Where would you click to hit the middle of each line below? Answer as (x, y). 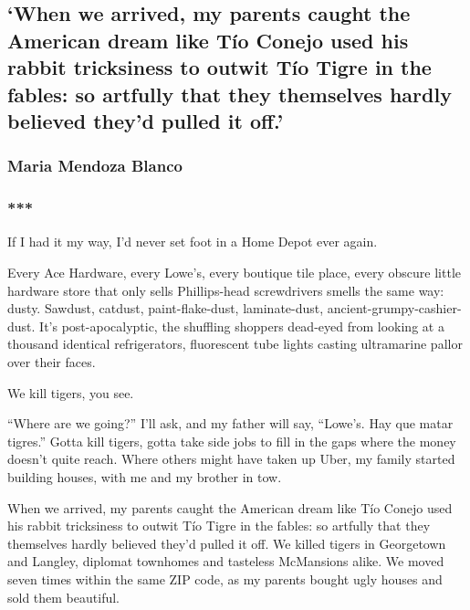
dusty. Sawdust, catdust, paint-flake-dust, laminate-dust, (166, 308)
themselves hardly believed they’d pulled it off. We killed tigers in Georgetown (227, 543)
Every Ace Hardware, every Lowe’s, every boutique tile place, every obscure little (234, 272)
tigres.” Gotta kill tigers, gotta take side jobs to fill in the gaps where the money (232, 441)
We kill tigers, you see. (71, 392)
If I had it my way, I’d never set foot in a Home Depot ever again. (193, 242)
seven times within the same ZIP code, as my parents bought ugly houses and (225, 578)
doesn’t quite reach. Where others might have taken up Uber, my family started (231, 459)
